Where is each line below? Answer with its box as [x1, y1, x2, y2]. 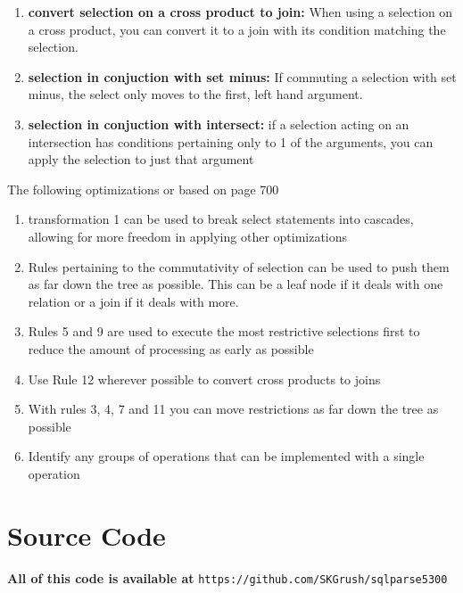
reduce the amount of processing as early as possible [28, 339, 314, 358]
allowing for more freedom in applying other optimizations [28, 226, 348, 245]
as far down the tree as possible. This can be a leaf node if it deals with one [28, 275, 443, 293]
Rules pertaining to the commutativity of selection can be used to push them [28, 257, 450, 276]
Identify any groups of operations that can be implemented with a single [28, 447, 425, 465]
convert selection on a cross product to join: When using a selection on [28, 3, 453, 21]
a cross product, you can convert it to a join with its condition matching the [28, 20, 446, 38]
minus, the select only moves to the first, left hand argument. [28, 85, 363, 103]
